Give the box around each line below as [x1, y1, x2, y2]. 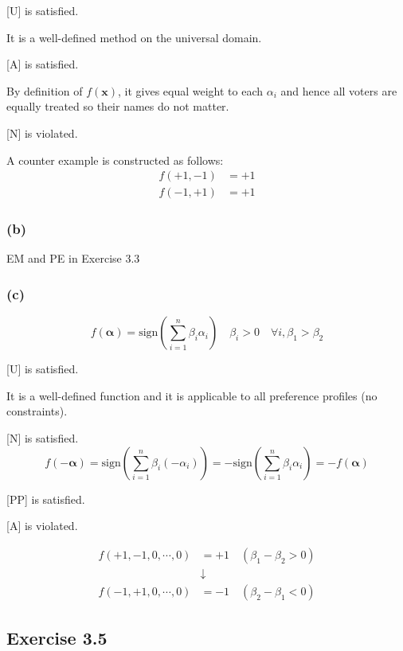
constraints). [6, 403, 68, 419]
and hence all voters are [280, 82, 397, 99]
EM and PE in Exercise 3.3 [6, 250, 140, 267]
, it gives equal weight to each [118, 82, 264, 99]
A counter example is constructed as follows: [6, 151, 224, 168]
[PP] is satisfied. [6, 490, 85, 507]
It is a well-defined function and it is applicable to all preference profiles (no [6, 387, 378, 403]
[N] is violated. [6, 124, 78, 141]
